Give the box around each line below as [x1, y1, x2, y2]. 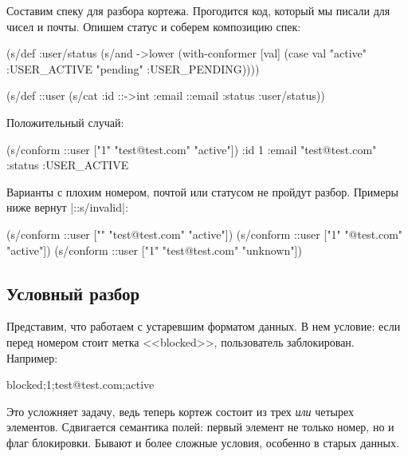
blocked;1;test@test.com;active [6, 376, 155, 393]
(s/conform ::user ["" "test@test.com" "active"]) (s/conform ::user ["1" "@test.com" [6, 225, 403, 242]
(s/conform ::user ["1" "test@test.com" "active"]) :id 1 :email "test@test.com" [6, 141, 377, 157]
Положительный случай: [6, 113, 124, 130]
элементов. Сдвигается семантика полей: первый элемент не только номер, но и [6, 418, 394, 435]
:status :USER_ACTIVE [6, 157, 129, 173]
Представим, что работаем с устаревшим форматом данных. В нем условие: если [6, 318, 401, 335]
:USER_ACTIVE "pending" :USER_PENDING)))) [6, 60, 260, 77]
